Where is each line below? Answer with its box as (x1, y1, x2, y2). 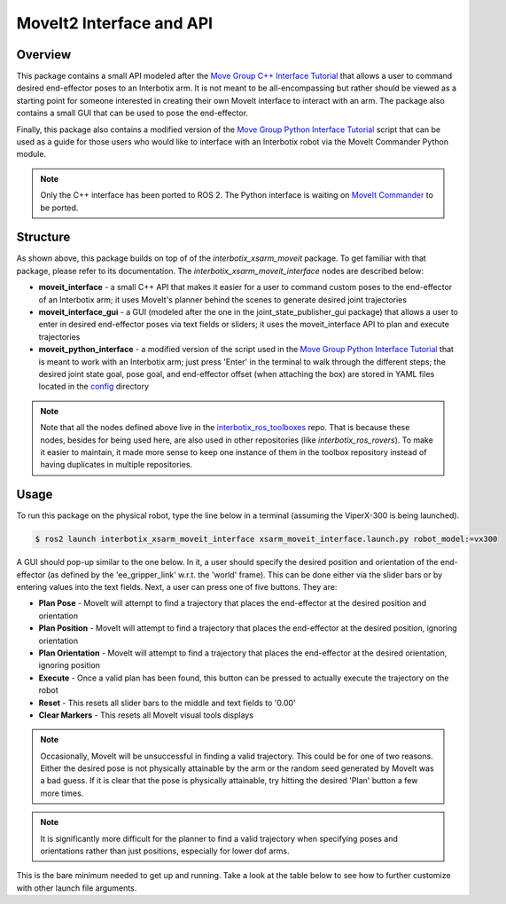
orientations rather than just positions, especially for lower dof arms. (40, 845, 290, 856)
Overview (16, 47, 72, 62)
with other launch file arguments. (16, 883, 137, 893)
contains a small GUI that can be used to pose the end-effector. (16, 107, 248, 119)
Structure (16, 230, 71, 245)
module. (16, 149, 47, 160)
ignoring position (38, 660, 101, 671)
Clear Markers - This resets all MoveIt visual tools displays (38, 710, 254, 720)
